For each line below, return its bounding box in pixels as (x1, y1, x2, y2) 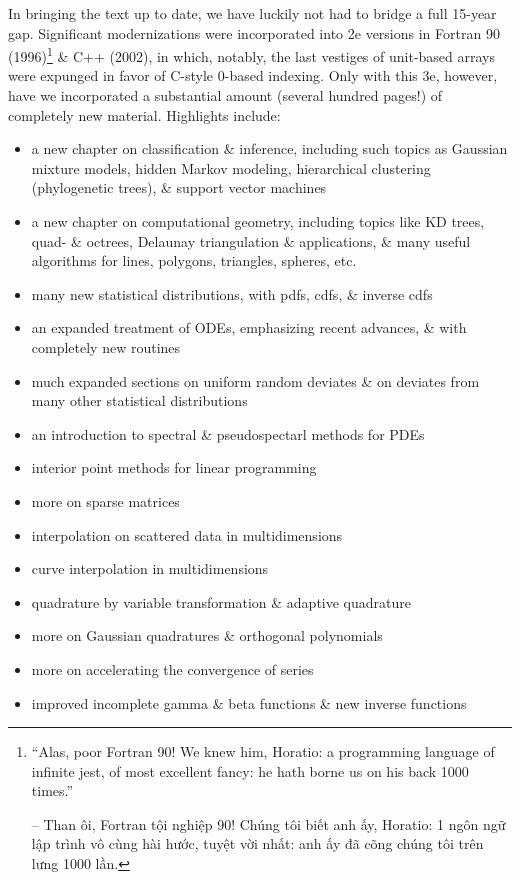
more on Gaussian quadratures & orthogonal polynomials (31, 625, 383, 646)
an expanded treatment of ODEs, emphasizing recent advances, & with (31, 317, 467, 338)
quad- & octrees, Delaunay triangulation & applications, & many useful (31, 230, 471, 251)
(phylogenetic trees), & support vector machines (31, 177, 327, 198)
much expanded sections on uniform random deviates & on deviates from (31, 370, 480, 391)
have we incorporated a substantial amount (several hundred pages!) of (8, 85, 443, 106)
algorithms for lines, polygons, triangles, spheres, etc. (31, 250, 357, 271)
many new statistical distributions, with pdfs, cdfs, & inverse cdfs (31, 283, 433, 304)
